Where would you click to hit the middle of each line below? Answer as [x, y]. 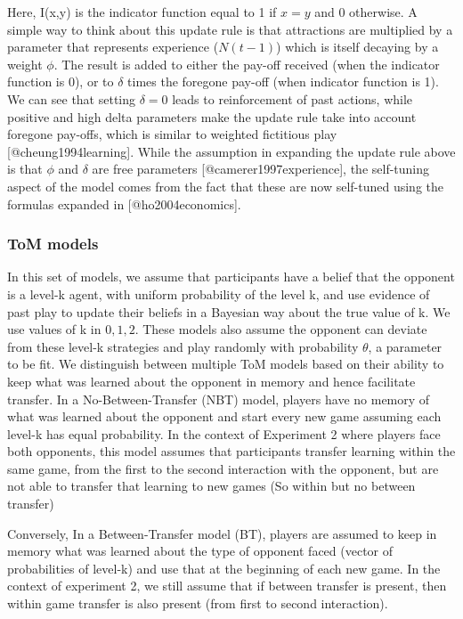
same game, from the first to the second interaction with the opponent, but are [223, 468]
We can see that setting [72, 98]
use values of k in [54, 329]
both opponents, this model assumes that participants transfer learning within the [231, 451]
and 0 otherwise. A [366, 12]
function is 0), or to [61, 81]
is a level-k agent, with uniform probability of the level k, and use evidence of [219, 293]
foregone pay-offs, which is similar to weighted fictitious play [172, 134]
